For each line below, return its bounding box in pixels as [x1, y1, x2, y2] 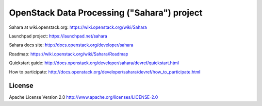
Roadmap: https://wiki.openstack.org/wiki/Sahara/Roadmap [9, 51, 129, 57]
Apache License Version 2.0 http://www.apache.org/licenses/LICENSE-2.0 [9, 94, 158, 100]
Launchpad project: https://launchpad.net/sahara [9, 33, 108, 39]
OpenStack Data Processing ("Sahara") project [9, 7, 203, 18]
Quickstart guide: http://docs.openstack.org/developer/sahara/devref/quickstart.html [9, 60, 179, 66]
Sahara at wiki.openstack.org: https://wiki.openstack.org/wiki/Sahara [9, 24, 147, 30]
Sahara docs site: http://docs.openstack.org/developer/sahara [9, 42, 133, 48]
